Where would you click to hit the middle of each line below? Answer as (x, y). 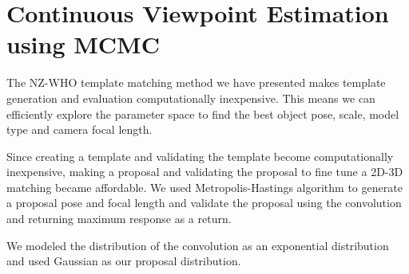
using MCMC (83, 44)
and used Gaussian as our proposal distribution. (124, 261)
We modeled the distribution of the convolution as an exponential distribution (198, 245)
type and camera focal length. (79, 129)
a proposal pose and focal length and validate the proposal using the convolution (204, 203)
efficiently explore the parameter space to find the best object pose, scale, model (203, 114)
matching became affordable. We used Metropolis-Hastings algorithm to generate (204, 187)
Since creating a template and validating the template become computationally (200, 156)
